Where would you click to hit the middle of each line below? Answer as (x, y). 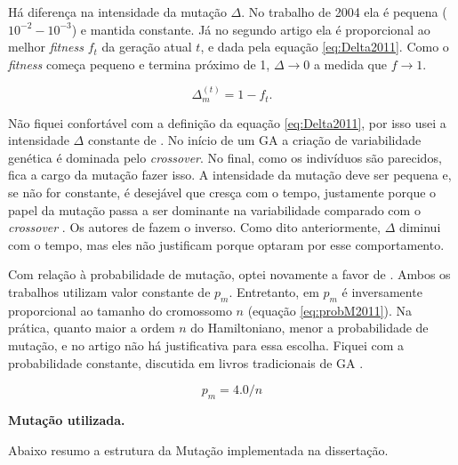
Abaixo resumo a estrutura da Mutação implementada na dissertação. (198, 449)
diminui (420, 227)
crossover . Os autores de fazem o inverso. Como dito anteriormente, (194, 227)
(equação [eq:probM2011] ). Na (330, 310)
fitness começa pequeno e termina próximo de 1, (139, 64)
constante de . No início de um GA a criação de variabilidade (254, 140)
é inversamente (382, 291)
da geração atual (147, 47)
